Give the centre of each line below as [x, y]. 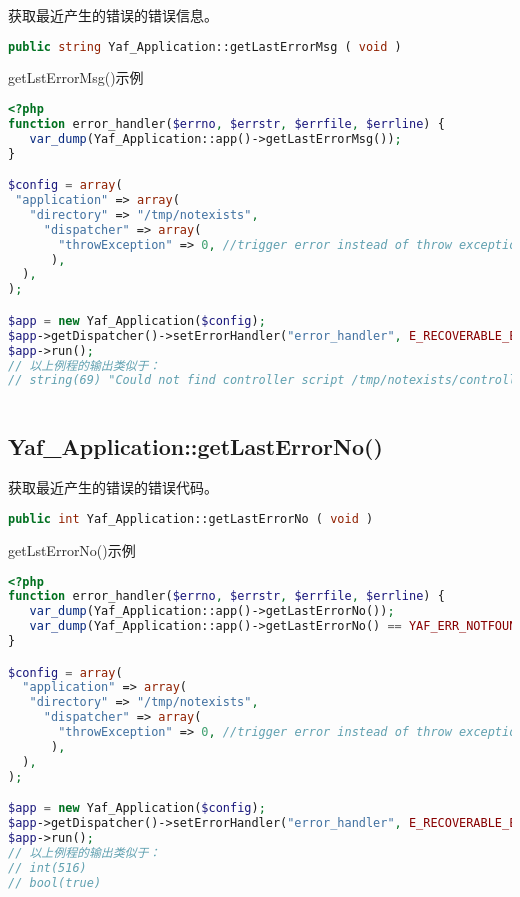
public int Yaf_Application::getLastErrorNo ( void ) [191, 519]
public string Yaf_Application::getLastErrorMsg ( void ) [205, 46]
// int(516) [47, 867]
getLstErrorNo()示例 [72, 549]
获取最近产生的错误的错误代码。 [113, 487]
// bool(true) [55, 882]
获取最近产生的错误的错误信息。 [113, 15]
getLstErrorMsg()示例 [76, 77]
